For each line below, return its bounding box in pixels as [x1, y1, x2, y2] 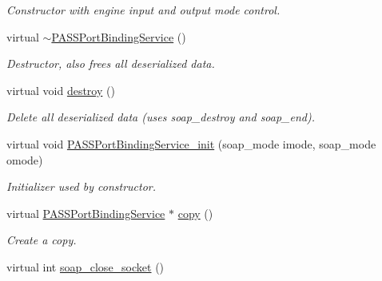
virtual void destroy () [6, 81, 115, 98]
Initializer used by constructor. [6, 178, 157, 195]
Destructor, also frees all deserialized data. [6, 55, 215, 72]
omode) [6, 151, 43, 168]
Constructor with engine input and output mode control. [6, 2, 281, 18]
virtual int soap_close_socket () [6, 258, 165, 275]
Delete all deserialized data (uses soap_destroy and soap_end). [6, 109, 315, 125]
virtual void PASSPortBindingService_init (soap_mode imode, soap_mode [6, 135, 376, 152]
